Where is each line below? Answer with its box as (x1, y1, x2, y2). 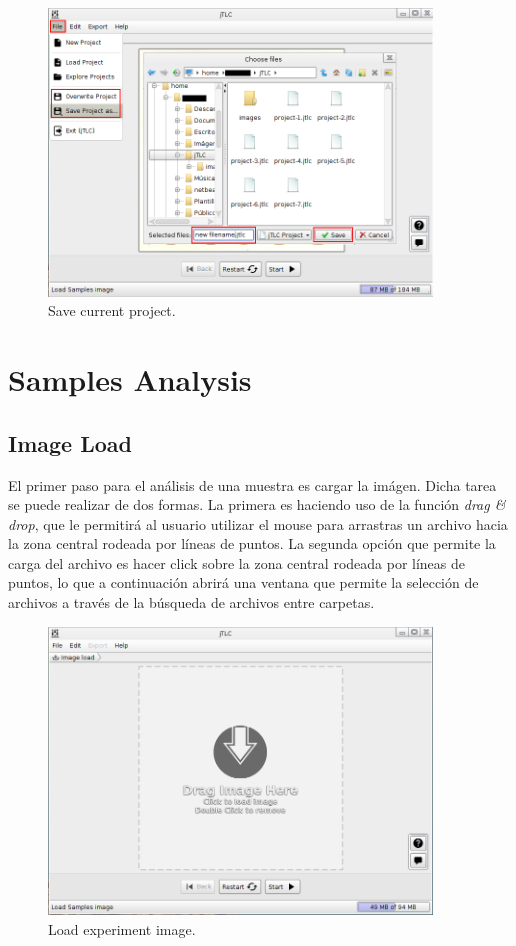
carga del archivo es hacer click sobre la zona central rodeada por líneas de (8, 552, 466, 573)
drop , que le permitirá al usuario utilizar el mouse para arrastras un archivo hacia (8, 513, 508, 534)
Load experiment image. (48, 918, 196, 939)
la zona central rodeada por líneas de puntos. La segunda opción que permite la (8, 533, 496, 554)
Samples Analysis (8, 359, 252, 400)
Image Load (8, 427, 132, 458)
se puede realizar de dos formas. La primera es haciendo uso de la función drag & (8, 494, 506, 515)
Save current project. (48, 300, 176, 321)
